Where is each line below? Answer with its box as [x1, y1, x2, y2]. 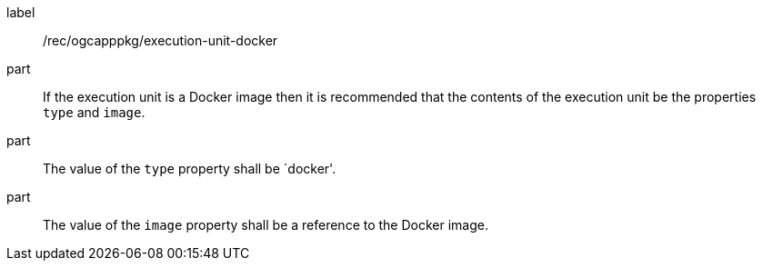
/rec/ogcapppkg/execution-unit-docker [43, 33, 278, 48]
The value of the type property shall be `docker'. [43, 161, 336, 176]
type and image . [43, 104, 146, 120]
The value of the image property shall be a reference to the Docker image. [43, 217, 488, 233]
